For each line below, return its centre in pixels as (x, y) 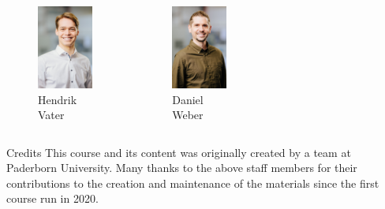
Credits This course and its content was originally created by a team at (179, 152)
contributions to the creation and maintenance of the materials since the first (193, 183)
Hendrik (58, 99)
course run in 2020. (52, 198)
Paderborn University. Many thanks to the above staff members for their (182, 168)
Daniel (188, 99)
